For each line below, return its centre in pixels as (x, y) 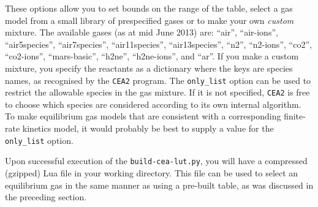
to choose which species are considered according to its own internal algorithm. (153, 104)
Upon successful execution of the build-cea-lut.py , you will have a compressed (156, 161)
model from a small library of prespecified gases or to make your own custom (150, 20)
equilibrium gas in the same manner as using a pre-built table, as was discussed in (159, 185)
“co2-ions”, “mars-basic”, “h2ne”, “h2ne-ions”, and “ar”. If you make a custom (152, 56)
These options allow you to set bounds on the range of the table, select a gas (149, 8)
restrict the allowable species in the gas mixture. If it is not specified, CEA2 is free (157, 92)
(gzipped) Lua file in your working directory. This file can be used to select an (152, 172)
